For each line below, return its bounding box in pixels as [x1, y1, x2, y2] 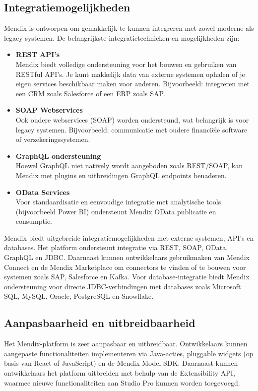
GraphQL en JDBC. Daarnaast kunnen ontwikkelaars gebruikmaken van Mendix [4, 252, 250, 262]
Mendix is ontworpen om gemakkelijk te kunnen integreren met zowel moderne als [4, 23, 254, 33]
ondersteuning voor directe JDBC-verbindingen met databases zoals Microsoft [4, 281, 241, 291]
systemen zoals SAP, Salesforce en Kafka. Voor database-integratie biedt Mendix [4, 271, 250, 282]
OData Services [15, 187, 70, 197]
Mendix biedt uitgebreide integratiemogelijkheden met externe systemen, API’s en [4, 232, 254, 243]
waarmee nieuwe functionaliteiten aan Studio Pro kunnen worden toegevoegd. [4, 377, 240, 388]
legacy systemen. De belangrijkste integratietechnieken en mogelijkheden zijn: [4, 32, 240, 43]
